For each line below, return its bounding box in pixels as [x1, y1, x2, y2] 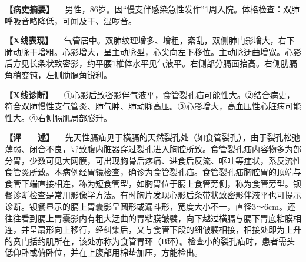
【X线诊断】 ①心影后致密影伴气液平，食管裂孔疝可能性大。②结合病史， [5, 88, 295, 100]
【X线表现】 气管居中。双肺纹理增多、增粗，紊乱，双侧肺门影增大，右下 [5, 34, 295, 46]
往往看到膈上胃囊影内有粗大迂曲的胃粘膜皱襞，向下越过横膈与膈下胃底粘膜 [5, 211, 293, 224]
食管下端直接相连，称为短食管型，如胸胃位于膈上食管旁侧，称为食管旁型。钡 [5, 177, 301, 189]
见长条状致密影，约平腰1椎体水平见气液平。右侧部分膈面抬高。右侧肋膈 [21, 57, 297, 69]
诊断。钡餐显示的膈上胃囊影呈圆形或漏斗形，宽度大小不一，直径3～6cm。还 [5, 200, 295, 212]
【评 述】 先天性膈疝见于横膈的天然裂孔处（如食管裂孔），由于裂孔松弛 [5, 131, 300, 143]
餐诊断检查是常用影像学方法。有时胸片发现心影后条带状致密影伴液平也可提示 [5, 189, 301, 201]
